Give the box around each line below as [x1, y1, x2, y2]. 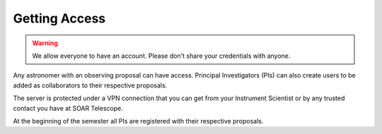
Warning [32, 39, 58, 47]
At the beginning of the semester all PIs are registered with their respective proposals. [13, 116, 264, 125]
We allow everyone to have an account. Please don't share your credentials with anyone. [32, 51, 291, 60]
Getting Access [13, 11, 106, 26]
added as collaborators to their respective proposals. [13, 81, 168, 90]
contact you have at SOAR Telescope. [13, 104, 123, 112]
